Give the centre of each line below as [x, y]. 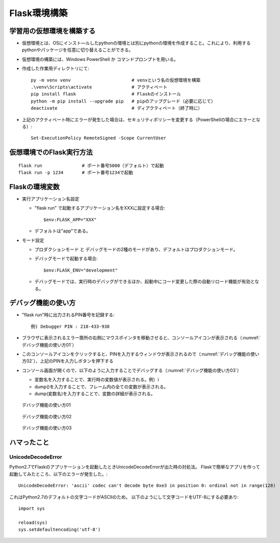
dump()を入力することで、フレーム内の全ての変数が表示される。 [101, 387]
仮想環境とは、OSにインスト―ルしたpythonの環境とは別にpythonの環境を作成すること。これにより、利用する [136, 43]
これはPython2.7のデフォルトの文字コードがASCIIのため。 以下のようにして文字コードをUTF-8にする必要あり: [124, 497]
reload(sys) [33, 522]
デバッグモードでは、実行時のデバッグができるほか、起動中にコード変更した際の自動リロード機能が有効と [145, 282]
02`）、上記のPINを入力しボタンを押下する [70, 361]
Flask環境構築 [39, 13]
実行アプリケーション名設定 [51, 199]
